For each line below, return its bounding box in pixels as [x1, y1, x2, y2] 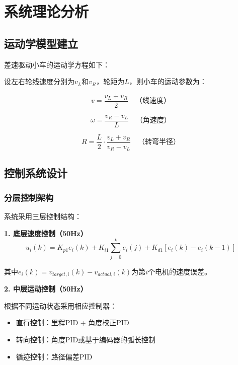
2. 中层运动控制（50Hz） [4, 283, 88, 294]
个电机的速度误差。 [148, 266, 212, 276]
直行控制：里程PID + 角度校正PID [16, 317, 129, 328]
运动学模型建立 [4, 35, 78, 51]
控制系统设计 [4, 165, 67, 180]
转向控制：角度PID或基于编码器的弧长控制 [16, 334, 156, 344]
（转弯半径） [137, 138, 180, 146]
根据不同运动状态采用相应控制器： [4, 300, 117, 311]
